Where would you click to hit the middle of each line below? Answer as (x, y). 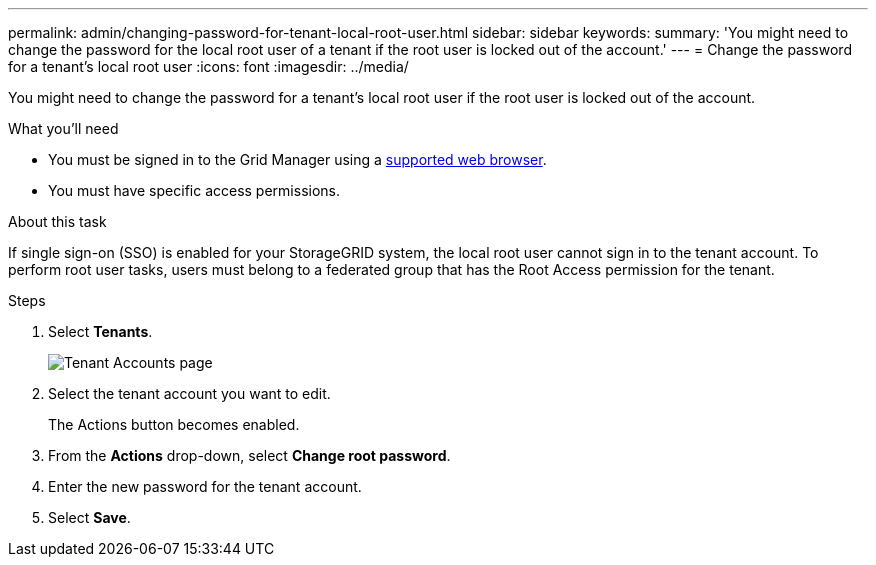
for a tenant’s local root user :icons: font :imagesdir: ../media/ (208, 66)
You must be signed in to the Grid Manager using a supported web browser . (297, 159)
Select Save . (89, 517)
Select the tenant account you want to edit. (189, 393)
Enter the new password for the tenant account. (205, 486)
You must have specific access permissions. (194, 190)
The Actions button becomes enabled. (174, 424)
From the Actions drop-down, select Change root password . (249, 455)
